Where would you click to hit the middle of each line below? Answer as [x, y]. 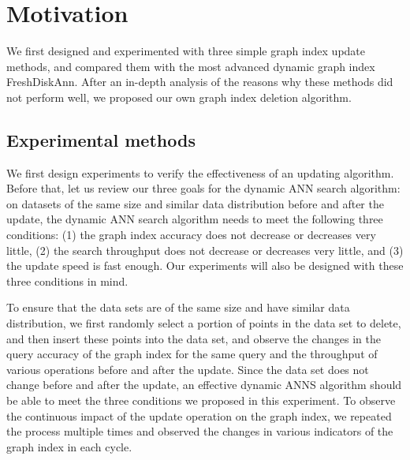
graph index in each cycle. [69, 446]
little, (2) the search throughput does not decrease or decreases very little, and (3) [205, 250]
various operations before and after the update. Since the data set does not [188, 369]
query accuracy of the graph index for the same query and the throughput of [192, 354]
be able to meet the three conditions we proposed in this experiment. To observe [201, 400]
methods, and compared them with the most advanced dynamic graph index [191, 66]
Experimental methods [101, 139]
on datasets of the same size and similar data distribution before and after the [195, 203]
